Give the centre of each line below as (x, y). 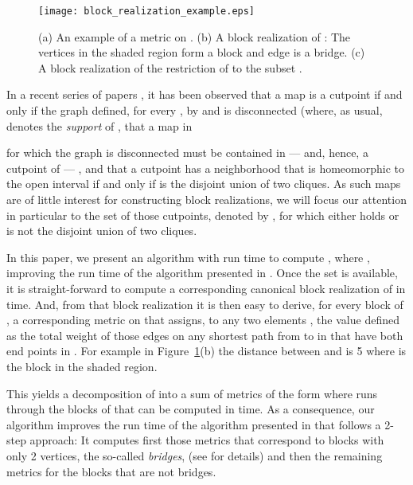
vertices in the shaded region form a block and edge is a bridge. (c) (202, 52)
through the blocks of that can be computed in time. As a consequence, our (191, 409)
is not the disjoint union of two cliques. (102, 231)
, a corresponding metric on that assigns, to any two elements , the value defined (203, 320)
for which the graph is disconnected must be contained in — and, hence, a (187, 153)
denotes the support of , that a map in (99, 125)
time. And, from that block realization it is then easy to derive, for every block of (205, 304)
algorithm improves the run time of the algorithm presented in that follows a (194, 424)
